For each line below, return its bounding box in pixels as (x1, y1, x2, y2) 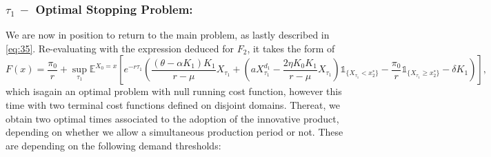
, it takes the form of (247, 41, 335, 55)
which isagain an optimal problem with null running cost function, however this (6, 84, 342, 98)
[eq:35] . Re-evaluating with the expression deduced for (6, 41, 234, 55)
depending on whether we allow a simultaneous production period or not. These (6, 125, 343, 139)
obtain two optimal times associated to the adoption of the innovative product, (6, 111, 339, 125)
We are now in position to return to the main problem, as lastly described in (6, 28, 330, 42)
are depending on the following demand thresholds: (6, 138, 221, 152)
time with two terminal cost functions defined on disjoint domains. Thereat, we (6, 98, 340, 112)
